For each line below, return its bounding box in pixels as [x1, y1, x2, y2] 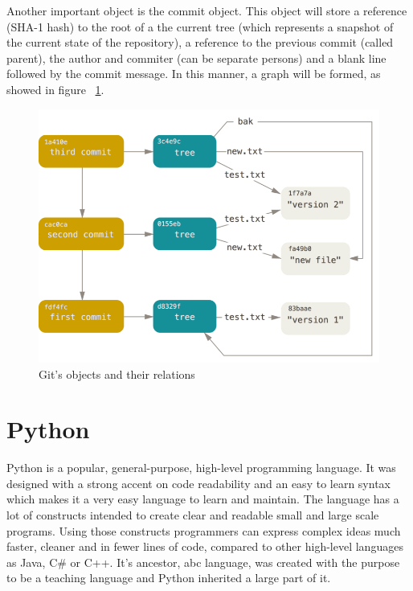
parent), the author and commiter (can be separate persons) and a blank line [6, 49, 386, 66]
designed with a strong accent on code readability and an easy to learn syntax [6, 474, 391, 491]
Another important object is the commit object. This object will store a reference [6, 2, 407, 18]
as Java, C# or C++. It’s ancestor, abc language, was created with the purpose [6, 553, 400, 570]
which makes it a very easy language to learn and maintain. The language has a [6, 490, 399, 507]
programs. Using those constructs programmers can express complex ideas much [6, 522, 401, 539]
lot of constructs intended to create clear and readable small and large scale [6, 507, 379, 523]
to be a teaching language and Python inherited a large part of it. [6, 569, 331, 586]
